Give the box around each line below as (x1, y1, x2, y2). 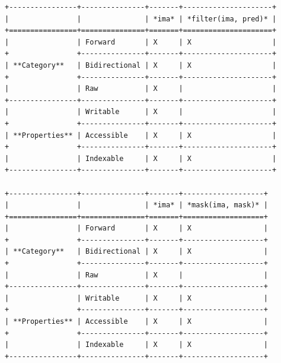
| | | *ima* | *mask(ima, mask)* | (5, 201, 268, 210)
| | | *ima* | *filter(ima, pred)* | (5, 14, 277, 23)
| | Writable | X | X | (5, 293, 268, 302)
